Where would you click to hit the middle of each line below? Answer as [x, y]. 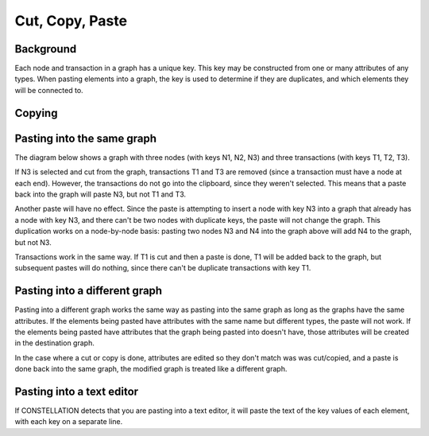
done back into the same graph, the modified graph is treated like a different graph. [151, 369]
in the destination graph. [54, 343]
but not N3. [33, 242]
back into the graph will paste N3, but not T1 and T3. [100, 194]
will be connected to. [49, 90]
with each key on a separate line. [69, 422]
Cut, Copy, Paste [71, 21]
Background [46, 49]
